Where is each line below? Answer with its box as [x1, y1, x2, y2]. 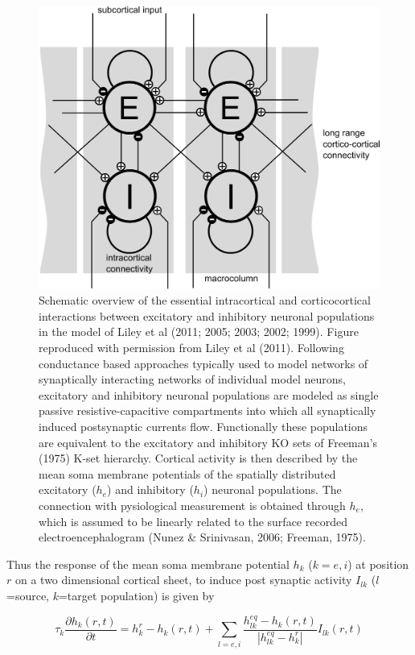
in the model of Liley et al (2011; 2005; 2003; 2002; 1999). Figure [39, 323, 359, 340]
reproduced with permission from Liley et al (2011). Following [39, 339, 344, 356]
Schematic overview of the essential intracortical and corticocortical [39, 292, 371, 309]
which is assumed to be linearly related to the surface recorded [39, 512, 347, 529]
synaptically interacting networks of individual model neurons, [39, 371, 346, 388]
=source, [6, 587, 50, 603]
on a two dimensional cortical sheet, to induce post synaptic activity [14, 571, 352, 588]
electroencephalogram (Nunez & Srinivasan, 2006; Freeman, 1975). [39, 529, 366, 545]
